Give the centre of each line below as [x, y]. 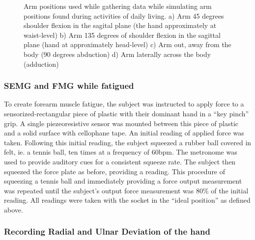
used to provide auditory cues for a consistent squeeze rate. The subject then [120, 161]
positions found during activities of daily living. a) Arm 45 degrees [124, 15]
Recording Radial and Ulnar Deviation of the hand [107, 231]
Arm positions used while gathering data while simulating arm [118, 6]
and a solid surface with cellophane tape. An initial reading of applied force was [124, 133]
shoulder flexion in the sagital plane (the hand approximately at [120, 25]
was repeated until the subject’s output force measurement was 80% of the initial [126, 190]
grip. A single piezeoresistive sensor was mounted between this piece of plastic [121, 123]
